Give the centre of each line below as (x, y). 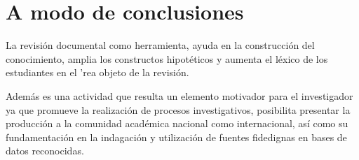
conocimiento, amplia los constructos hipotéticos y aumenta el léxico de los (167, 58)
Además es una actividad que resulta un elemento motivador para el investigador (179, 95)
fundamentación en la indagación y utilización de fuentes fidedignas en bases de (176, 137)
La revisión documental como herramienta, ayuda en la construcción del (160, 45)
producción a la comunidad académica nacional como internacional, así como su (177, 123)
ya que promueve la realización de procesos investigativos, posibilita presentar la (178, 109)
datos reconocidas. (45, 151)
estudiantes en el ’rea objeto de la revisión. (97, 72)
